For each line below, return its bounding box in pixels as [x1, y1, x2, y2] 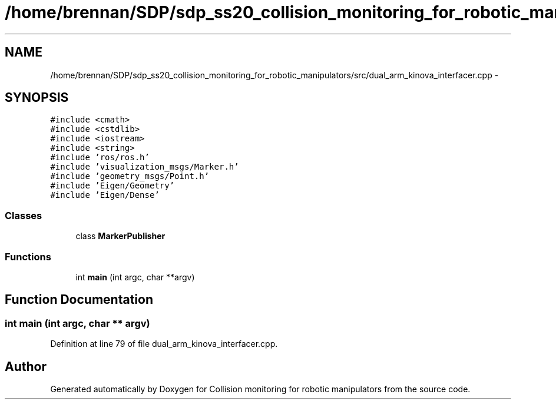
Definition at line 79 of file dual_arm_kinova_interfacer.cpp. [50, 339, 278, 349]
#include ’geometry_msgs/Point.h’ [50, 171, 210, 181]
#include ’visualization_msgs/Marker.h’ [50, 162, 239, 172]
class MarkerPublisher [75, 231, 166, 241]
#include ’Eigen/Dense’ [50, 190, 160, 200]
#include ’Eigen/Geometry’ [50, 181, 175, 191]
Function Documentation [5, 292, 153, 307]
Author [5, 359, 47, 374]
